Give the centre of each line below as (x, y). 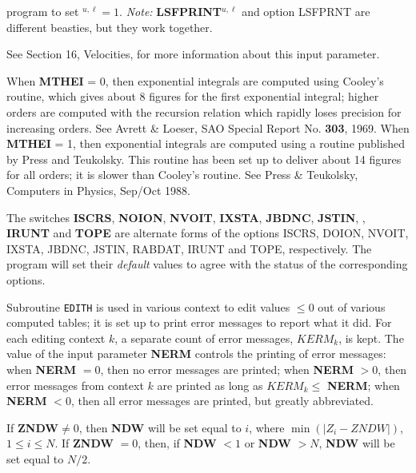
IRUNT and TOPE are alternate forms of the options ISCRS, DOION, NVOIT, (208, 233)
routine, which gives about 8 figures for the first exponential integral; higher (193, 96)
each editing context (56, 338)
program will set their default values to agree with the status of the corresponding (207, 264)
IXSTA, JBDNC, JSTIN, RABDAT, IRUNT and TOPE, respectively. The (189, 248)
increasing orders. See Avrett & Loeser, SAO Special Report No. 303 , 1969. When (208, 127)
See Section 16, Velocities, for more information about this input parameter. (193, 54)
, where (267, 427)
